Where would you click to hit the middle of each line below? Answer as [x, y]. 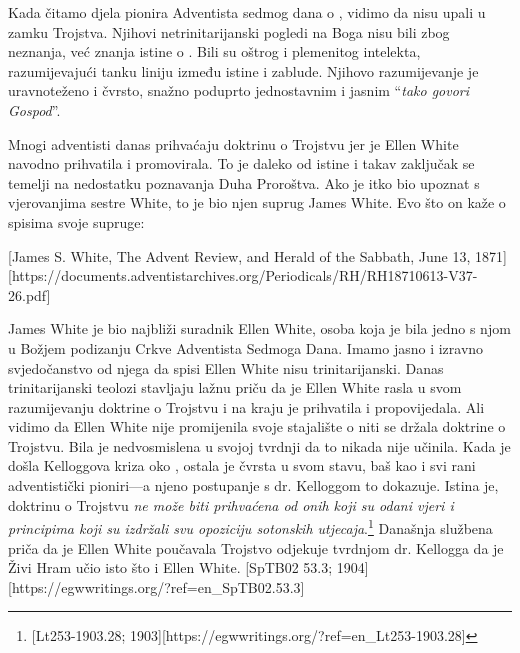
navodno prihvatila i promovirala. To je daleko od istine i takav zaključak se [241, 163]
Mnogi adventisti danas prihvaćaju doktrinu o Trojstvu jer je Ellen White [233, 143]
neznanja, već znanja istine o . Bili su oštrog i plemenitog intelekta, [214, 51]
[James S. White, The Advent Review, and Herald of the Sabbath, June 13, [239, 255]
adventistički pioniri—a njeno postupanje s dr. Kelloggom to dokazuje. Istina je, [253, 485]
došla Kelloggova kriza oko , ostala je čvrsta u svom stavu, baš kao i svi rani [242, 465]
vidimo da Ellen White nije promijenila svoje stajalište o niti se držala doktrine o [257, 426]
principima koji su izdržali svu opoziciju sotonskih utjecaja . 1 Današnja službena [250, 526]
